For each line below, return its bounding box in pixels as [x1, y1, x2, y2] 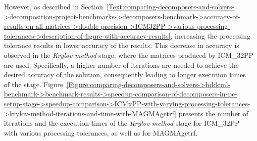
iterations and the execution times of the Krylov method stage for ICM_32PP [4, 118, 240, 128]
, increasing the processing [170, 30, 251, 41]
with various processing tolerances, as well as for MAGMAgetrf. [4, 127, 198, 138]
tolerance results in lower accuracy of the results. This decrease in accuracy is [4, 40, 239, 50]
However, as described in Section [4, 1, 103, 11]
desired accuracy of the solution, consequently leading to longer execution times [4, 69, 246, 80]
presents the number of [178, 108, 249, 118]
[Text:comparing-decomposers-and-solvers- [106, 1, 235, 11]
